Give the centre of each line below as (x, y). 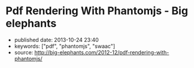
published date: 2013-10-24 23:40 (57, 40)
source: (24, 52)
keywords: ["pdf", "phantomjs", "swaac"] (65, 46)
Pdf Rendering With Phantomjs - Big (97, 11)
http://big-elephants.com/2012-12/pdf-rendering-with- (102, 52)
